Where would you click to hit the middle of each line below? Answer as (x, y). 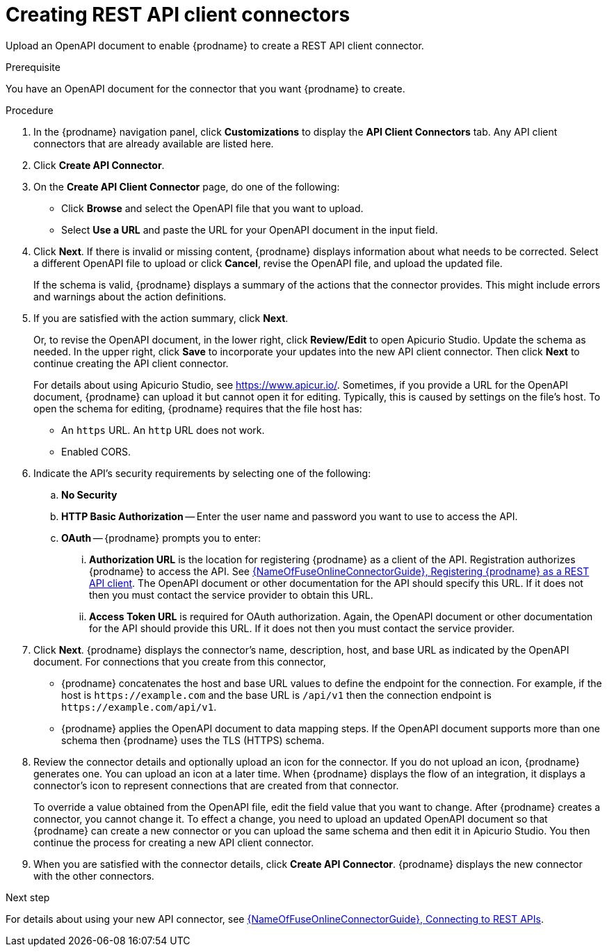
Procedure (30, 110)
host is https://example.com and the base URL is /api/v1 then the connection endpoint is (276, 695)
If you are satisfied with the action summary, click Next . (161, 318)
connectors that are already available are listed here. (154, 143)
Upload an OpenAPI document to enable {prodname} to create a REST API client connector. (215, 45)
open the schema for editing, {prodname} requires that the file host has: (198, 408)
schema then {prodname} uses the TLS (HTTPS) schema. (193, 740)
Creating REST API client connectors (178, 15)
